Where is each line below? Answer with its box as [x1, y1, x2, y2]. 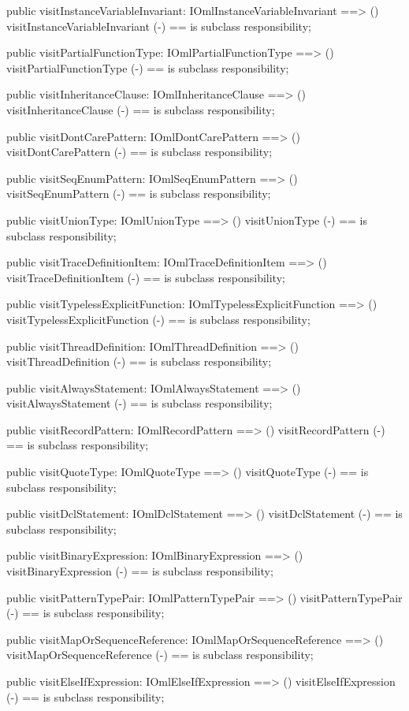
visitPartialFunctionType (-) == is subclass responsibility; [6, 59, 289, 76]
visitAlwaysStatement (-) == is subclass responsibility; [6, 395, 273, 411]
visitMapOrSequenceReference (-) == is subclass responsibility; [6, 646, 314, 663]
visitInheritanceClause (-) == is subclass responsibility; [6, 101, 275, 117]
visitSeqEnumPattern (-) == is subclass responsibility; [6, 185, 271, 202]
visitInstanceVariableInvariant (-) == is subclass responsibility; [6, 17, 311, 34]
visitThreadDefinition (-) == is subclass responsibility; [6, 353, 272, 370]
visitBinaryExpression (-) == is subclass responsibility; [6, 563, 273, 579]
